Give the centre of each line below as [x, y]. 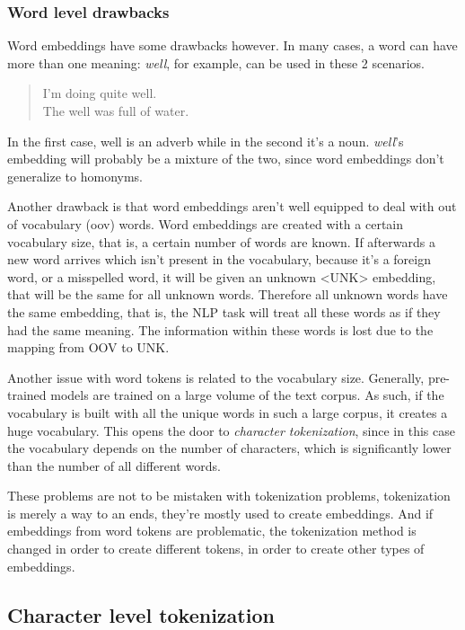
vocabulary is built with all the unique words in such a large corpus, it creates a [228, 412]
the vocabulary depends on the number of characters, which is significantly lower [229, 448]
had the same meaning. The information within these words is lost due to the [220, 329]
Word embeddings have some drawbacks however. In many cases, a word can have [232, 45]
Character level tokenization [141, 614]
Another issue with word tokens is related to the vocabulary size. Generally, [216, 377]
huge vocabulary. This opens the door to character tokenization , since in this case [231, 430]
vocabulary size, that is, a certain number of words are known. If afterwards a [221, 241]
